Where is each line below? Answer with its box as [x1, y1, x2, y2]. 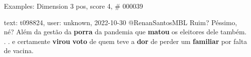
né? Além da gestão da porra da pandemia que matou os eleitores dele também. [4, 27, 247, 37]
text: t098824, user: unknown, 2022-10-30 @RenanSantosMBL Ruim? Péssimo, [4, 17, 237, 27]
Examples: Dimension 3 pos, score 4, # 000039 [4, 1, 143, 11]
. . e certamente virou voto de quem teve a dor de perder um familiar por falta [4, 36, 247, 46]
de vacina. [4, 45, 34, 56]
